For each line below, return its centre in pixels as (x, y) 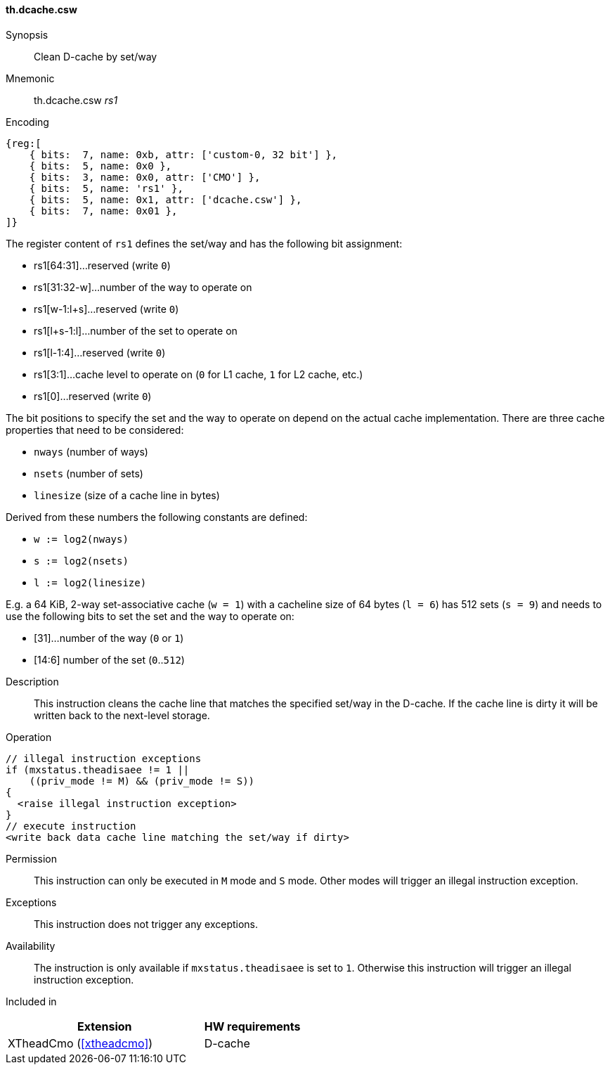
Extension (105, 1026)
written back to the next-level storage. (122, 715)
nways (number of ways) (91, 451)
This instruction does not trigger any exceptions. (146, 924)
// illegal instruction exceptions (104, 758)
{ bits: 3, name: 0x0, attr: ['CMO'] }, (145, 177)
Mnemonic (30, 78)
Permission (32, 858)
